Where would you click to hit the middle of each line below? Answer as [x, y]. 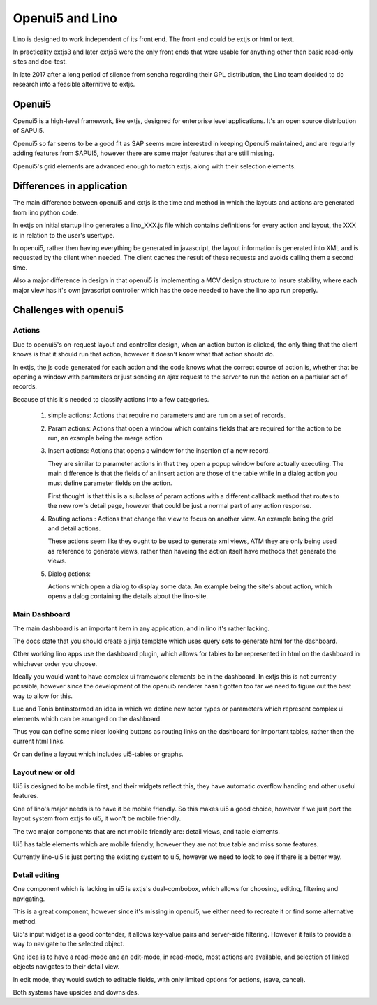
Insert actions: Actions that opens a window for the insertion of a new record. [159, 451]
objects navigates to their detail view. [66, 967]
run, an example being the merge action [105, 438]
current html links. [39, 742]
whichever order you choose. [55, 663]
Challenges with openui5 [68, 310]
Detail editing [36, 875]
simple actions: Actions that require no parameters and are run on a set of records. [167, 415]
